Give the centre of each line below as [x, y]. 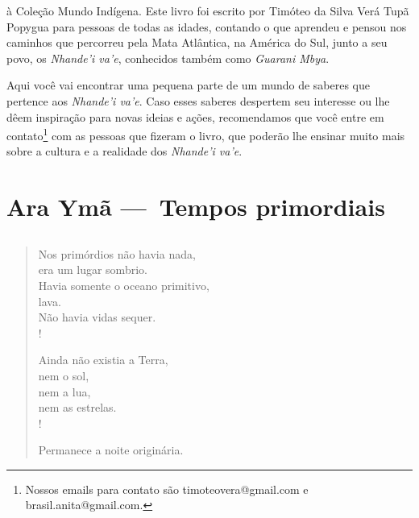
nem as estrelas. [77, 407]
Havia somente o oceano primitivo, [124, 285]
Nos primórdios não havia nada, [117, 253]
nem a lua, [64, 391]
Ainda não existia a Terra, [103, 360]
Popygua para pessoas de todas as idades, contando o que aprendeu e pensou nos [207, 26]
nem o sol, [64, 375]
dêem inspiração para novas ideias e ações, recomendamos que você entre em [195, 116]
